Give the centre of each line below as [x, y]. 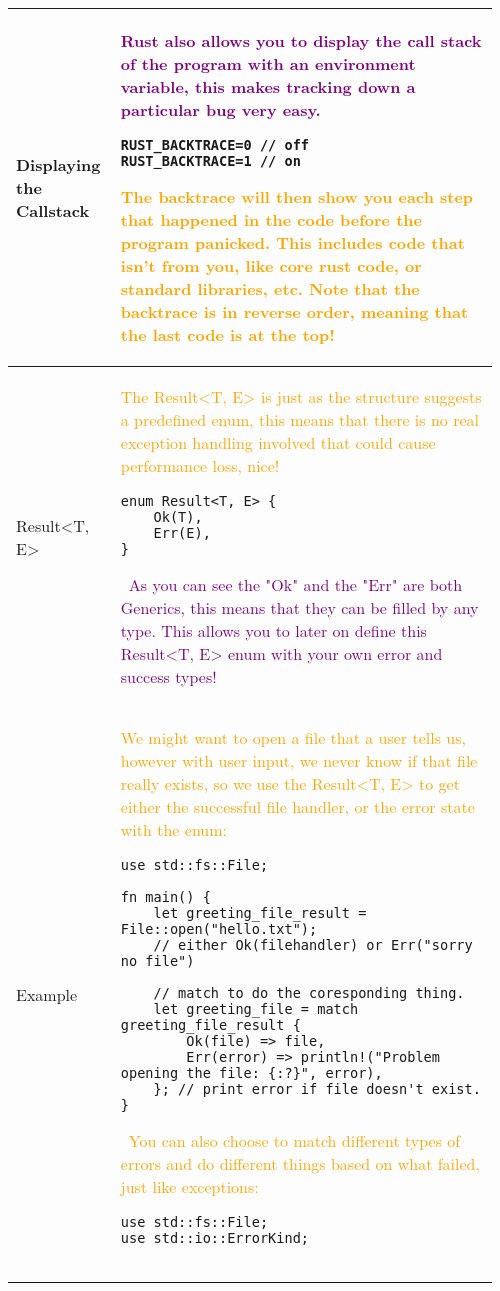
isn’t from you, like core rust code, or [271, 265]
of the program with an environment [268, 63]
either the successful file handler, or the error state [297, 806]
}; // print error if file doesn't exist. [317, 1089]
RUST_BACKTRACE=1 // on [210, 161]
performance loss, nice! [200, 465]
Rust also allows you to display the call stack [301, 40]
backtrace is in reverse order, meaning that [294, 311]
